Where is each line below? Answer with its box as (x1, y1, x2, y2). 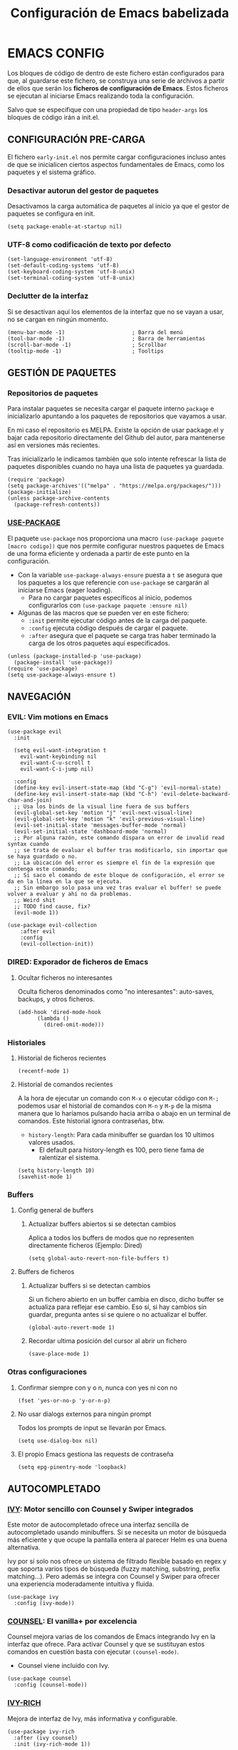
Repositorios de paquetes (7, 388, 98, 398)
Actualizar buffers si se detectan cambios (28, 1281, 151, 1290)
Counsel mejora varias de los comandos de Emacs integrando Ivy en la (7, 1632, 216, 1641)
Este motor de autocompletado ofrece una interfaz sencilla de (7, 1520, 189, 1529)
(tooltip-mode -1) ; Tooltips (7, 348, 164, 355)
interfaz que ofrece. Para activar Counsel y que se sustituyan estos (7, 1640, 205, 1649)
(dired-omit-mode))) (43, 1021, 105, 1028)
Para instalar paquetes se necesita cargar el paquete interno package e (7, 405, 214, 413)
